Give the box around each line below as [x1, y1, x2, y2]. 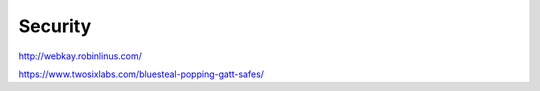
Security [18, 15, 92, 37]
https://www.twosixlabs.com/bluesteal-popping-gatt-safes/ [18, 68, 265, 80]
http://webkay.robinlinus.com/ [18, 50, 142, 62]
